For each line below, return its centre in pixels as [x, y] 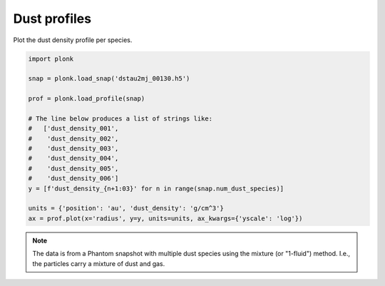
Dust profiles [52, 19]
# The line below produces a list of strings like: [120, 118]
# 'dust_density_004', [73, 158]
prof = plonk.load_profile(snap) [87, 99]
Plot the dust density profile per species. [73, 40]
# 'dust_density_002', [73, 138]
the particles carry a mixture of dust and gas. [99, 263]
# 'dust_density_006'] [73, 179]
